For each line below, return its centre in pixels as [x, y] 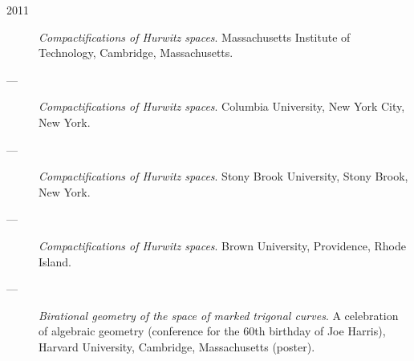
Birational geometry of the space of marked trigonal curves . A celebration [219, 315]
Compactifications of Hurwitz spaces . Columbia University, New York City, [222, 106]
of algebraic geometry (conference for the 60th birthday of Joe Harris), [212, 331]
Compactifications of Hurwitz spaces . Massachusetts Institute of [195, 37]
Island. [55, 261]
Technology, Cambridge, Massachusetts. [136, 53]
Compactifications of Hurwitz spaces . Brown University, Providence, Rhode [222, 245]
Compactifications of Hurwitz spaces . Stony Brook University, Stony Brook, [223, 176]
